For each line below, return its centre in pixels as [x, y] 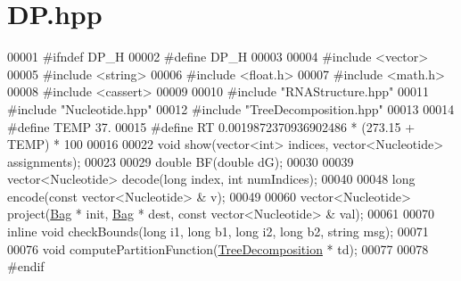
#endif [26, 266]
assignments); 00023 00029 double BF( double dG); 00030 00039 [181, 161]
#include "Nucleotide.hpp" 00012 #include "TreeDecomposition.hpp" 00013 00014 [231, 108]
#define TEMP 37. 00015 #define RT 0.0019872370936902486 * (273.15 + [211, 126]
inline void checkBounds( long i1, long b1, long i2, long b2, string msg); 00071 [218, 231]
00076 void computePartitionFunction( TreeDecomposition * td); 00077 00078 [218, 248]
